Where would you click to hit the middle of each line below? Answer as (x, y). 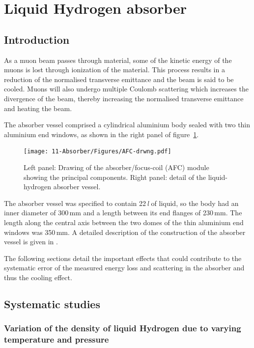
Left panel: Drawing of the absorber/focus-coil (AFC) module (116, 167)
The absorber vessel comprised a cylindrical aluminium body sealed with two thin (127, 125)
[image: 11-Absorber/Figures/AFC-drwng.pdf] (98, 152)
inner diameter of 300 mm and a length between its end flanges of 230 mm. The (123, 213)
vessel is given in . (31, 242)
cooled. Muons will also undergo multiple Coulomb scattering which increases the (126, 89)
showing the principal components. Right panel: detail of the (115, 177)
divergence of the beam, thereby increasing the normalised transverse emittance (124, 98)
